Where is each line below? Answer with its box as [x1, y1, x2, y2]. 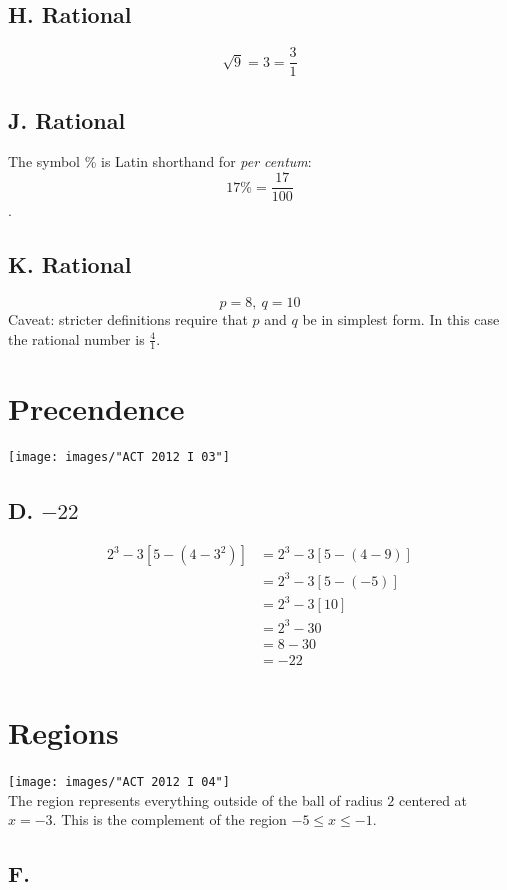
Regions [8, 712, 119, 753]
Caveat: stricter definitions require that [8, 308, 248, 329]
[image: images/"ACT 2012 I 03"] [8, 450, 230, 465]
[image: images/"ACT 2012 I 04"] [8, 775, 230, 790]
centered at [398, 789, 468, 810]
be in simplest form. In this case [302, 308, 500, 329]
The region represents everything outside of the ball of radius [8, 789, 383, 810]
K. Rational [8, 249, 132, 280]
